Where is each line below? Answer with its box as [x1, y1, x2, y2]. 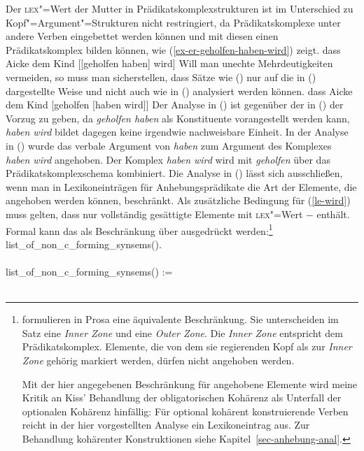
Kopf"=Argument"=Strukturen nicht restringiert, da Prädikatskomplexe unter [6, 15, 341, 29]
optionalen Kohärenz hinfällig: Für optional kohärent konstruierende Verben [22, 403, 349, 418]
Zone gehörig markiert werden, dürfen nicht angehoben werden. [22, 352, 295, 367]
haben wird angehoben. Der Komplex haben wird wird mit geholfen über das [6, 152, 330, 166]
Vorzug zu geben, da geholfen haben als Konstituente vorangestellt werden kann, [6, 110, 350, 125]
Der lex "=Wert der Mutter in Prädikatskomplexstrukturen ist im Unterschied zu [6, 1, 353, 15]
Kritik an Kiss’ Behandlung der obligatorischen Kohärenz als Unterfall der [22, 390, 342, 405]
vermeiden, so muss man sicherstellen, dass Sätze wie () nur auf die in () [6, 69, 316, 84]
